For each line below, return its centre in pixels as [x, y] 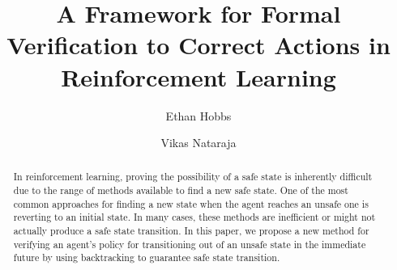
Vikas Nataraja [198, 143]
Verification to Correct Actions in [198, 45]
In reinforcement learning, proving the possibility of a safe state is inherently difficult [193, 177]
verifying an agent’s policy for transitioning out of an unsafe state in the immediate [190, 244]
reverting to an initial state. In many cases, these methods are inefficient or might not [194, 217]
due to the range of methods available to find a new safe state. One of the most [181, 190]
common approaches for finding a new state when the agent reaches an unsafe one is [191, 203]
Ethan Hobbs [198, 115]
